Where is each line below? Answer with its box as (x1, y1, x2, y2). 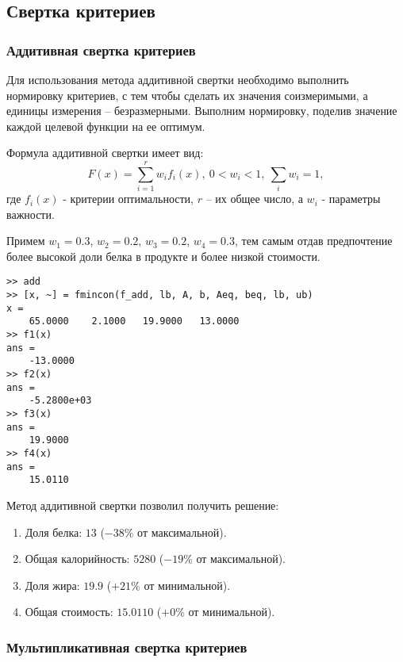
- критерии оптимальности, (63, 190, 194, 207)
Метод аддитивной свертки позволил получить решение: (6, 496, 279, 513)
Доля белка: (25, 523, 83, 540)
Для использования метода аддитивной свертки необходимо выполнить (6, 71, 349, 87)
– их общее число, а (205, 190, 303, 207)
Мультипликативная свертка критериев (6, 637, 248, 656)
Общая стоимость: (25, 603, 113, 620)
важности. (6, 205, 55, 222)
